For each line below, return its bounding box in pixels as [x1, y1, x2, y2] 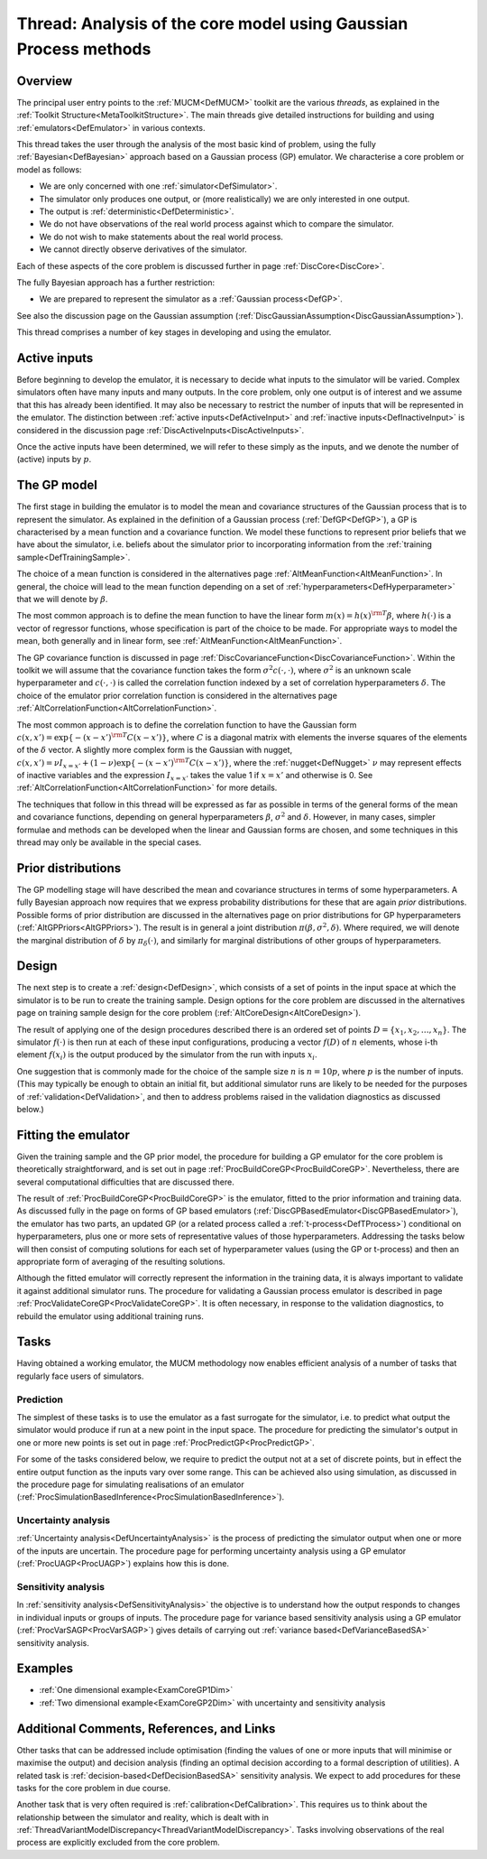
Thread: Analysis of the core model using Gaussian [16, 14, 409, 33]
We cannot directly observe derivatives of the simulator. [39, 244, 247, 255]
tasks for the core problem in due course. [16, 1782, 171, 1793]
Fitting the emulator [16, 1127, 131, 1142]
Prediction [16, 1393, 63, 1406]
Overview [16, 73, 73, 88]
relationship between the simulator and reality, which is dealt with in [16, 1811, 270, 1823]
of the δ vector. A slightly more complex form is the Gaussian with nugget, [16, 745, 293, 756]
